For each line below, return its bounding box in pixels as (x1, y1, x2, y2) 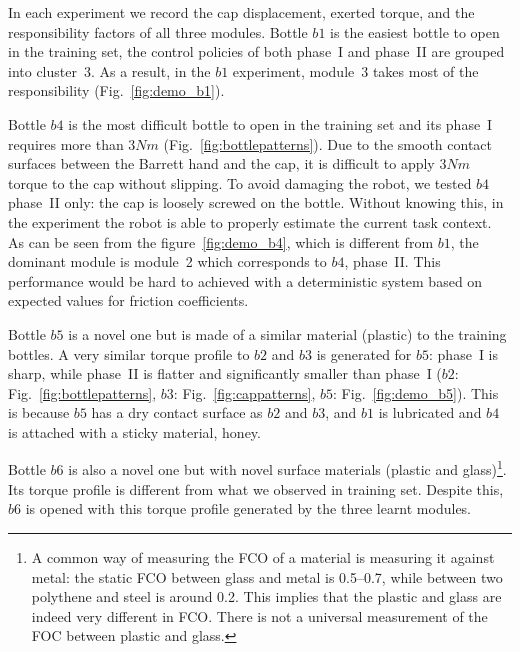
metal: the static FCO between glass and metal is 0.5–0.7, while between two (31, 566, 503, 587)
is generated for (316, 343, 412, 364)
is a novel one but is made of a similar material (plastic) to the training (68, 323, 507, 344)
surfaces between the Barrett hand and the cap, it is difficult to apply (8, 153, 435, 174)
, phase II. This (344, 251, 441, 272)
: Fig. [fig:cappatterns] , (173, 382, 316, 403)
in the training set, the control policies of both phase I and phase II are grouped (8, 41, 505, 62)
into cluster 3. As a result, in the (8, 60, 211, 81)
